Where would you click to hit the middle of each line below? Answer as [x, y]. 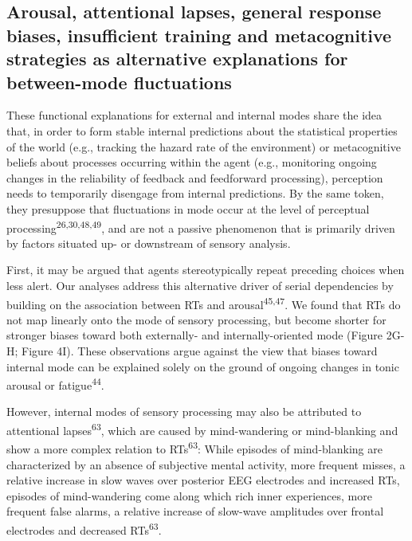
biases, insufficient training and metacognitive [199, 35]
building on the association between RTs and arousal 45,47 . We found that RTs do [204, 303]
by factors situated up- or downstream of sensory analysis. [149, 243]
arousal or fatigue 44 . [55, 384]
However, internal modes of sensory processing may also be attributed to [184, 412]
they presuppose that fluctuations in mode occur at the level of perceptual [188, 208]
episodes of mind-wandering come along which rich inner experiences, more [189, 495]
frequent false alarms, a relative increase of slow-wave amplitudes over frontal [195, 511]
